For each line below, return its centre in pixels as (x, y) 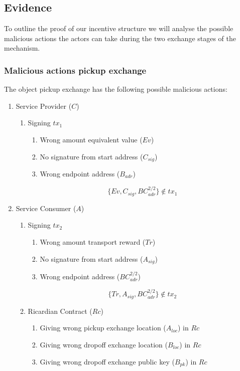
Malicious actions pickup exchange (75, 70)
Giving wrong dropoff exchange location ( (104, 344)
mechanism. (22, 48)
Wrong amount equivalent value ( (91, 139)
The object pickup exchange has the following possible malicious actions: (116, 89)
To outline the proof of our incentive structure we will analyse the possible (119, 28)
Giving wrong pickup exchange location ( (103, 328)
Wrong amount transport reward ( (93, 242)
